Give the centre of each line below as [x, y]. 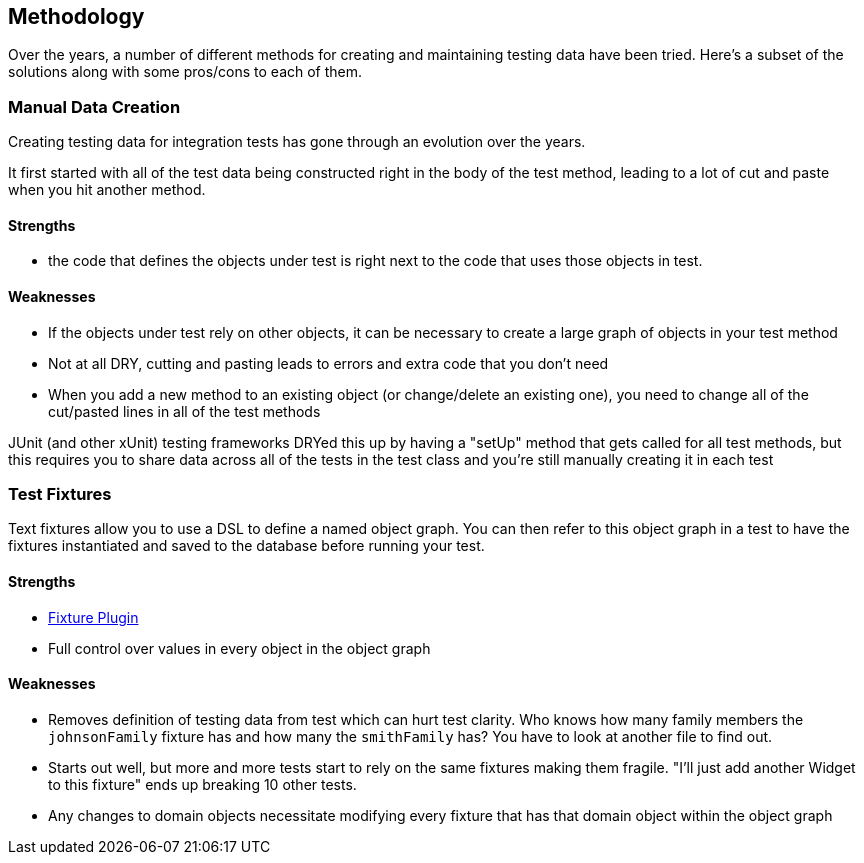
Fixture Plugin [93, 617]
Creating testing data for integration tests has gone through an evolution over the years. [297, 142]
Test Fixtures [60, 493]
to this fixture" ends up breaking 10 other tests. [202, 784]
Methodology [76, 16]
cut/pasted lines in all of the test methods [184, 411]
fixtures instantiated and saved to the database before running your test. [246, 546]
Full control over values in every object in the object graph [239, 648]
